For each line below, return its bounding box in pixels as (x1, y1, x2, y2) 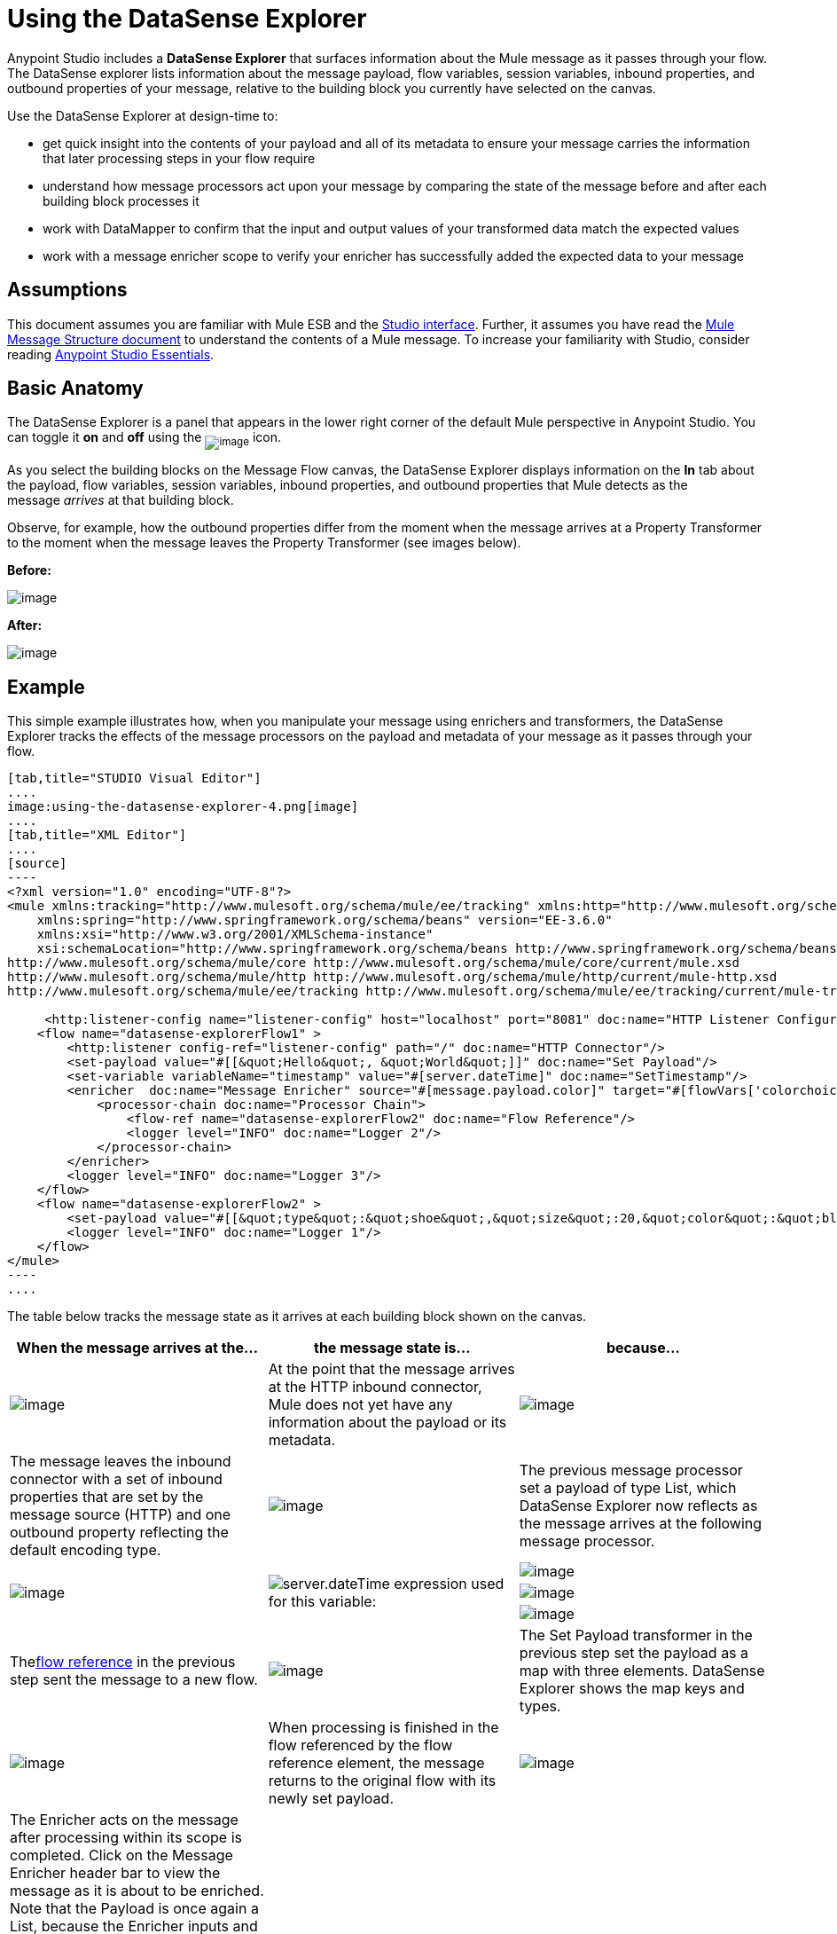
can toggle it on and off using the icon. (7, 429, 281, 445)
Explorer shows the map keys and (519, 1679, 745, 1698)
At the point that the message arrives (268, 1360, 515, 1379)
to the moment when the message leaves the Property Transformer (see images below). (7, 535, 521, 551)
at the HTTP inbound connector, (268, 1378, 482, 1396)
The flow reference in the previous (10, 1653, 236, 1671)
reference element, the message (268, 1754, 485, 1773)
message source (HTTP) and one (10, 1506, 231, 1524)
